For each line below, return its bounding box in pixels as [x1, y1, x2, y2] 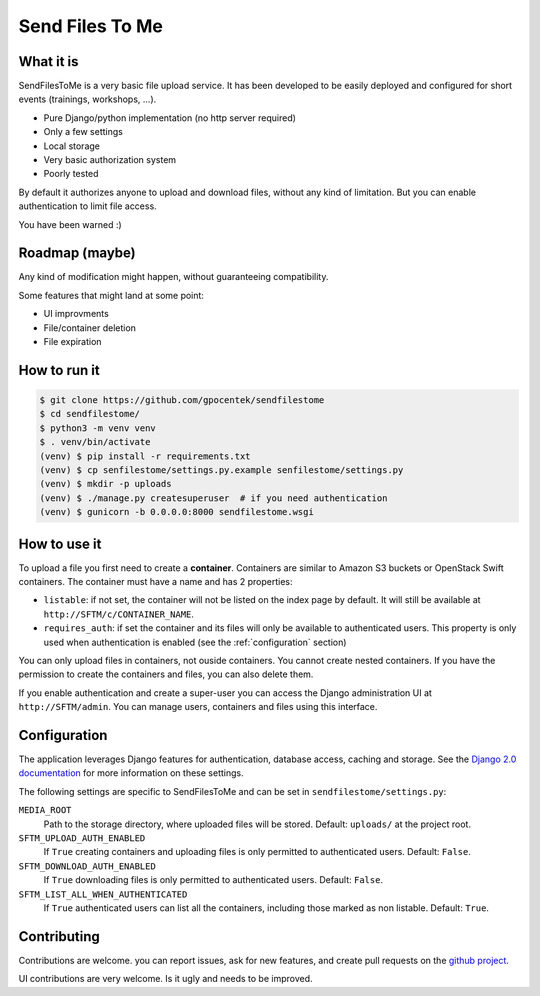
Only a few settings [43, 126, 124, 138]
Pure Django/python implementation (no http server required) [43, 111, 297, 124]
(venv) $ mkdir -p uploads [39, 478, 172, 490]
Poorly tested [43, 168, 99, 180]
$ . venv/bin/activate [39, 436, 151, 448]
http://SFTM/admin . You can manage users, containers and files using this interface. [18, 701, 378, 713]
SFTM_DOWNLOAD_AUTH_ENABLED [18, 860, 157, 872]
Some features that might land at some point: [18, 289, 205, 301]
